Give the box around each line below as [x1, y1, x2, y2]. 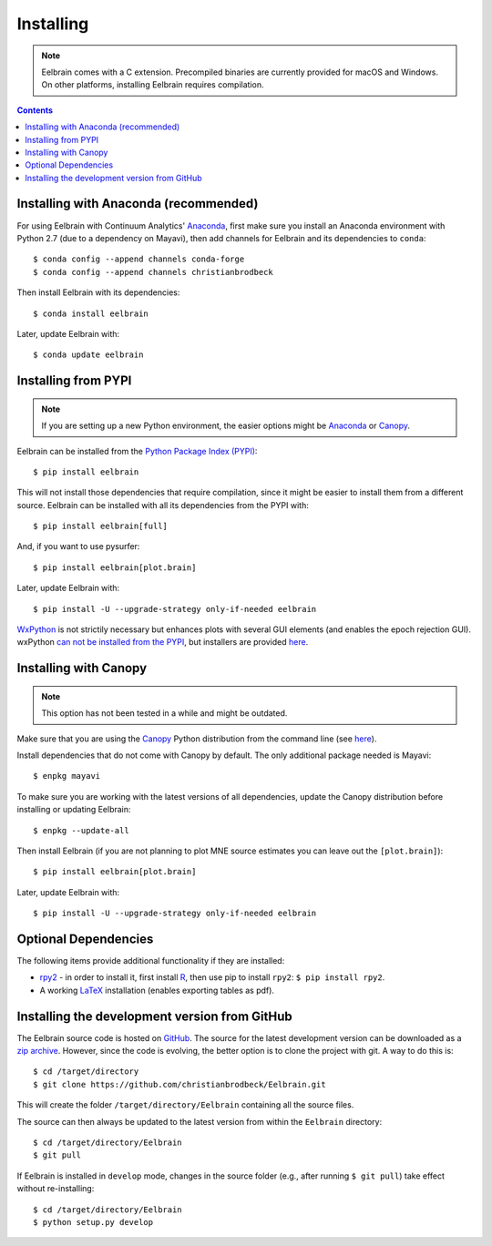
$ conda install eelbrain [33, 308, 149, 319]
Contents [16, 105, 54, 116]
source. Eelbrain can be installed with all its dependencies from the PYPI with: [16, 499, 309, 510]
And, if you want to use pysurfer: [16, 541, 140, 552]
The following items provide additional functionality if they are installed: [16, 955, 285, 966]
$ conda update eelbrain [33, 350, 144, 360]
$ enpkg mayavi [33, 771, 101, 781]
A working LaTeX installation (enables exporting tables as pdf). [39, 985, 275, 996]
